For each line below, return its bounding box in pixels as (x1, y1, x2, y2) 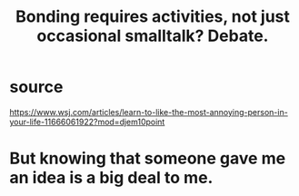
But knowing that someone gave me (9, 148, 286, 169)
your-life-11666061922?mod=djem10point (9, 116, 165, 127)
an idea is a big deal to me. (9, 168, 214, 188)
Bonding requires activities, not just (15, 6, 291, 27)
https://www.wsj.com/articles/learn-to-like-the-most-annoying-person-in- (9, 106, 288, 117)
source (9, 77, 64, 97)
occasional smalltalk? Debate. (36, 25, 269, 46)
